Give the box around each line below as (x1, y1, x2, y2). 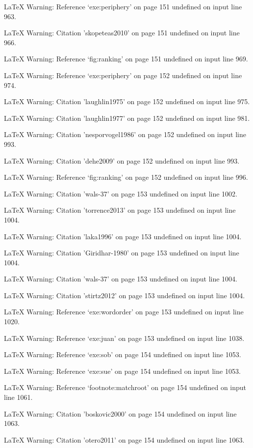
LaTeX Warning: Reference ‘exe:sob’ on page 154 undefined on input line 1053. (4, 349, 241, 360)
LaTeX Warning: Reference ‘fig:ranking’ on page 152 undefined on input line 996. (4, 172, 248, 182)
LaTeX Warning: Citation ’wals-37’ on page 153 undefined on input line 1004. (4, 274, 237, 284)
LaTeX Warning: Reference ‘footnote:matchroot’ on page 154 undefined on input (4, 382, 247, 392)
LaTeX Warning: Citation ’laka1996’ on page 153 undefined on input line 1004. (4, 231, 242, 241)
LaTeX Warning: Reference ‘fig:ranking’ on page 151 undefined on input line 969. (4, 54, 248, 64)
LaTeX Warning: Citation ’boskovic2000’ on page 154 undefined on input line (4, 408, 237, 419)
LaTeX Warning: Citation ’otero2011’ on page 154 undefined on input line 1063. (4, 434, 245, 445)
